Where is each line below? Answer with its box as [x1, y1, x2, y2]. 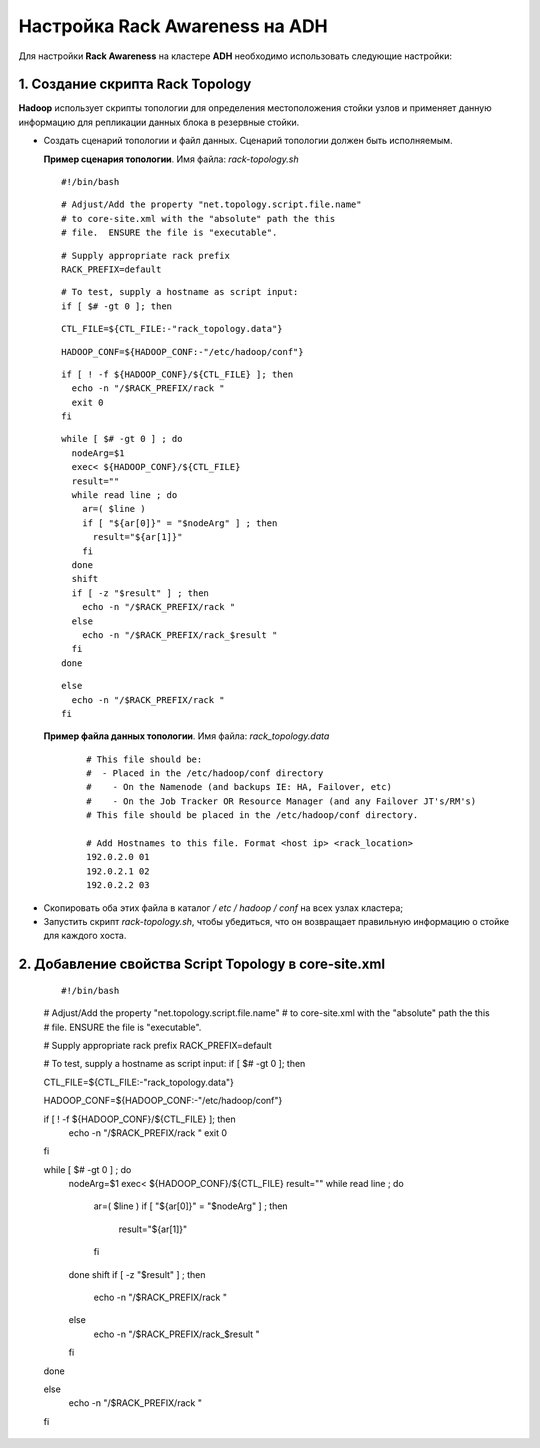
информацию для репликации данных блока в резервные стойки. [18, 116, 300, 128]
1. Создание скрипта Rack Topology [18, 76, 252, 93]
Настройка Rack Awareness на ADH [18, 15, 329, 37]
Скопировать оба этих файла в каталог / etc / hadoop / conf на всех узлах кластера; [43, 901, 404, 914]
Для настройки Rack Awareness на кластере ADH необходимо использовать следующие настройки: [18, 50, 452, 62]
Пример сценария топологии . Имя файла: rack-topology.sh [43, 153, 299, 165]
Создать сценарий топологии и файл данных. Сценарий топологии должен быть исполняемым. [43, 135, 454, 147]
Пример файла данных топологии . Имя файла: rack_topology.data [43, 730, 330, 742]
